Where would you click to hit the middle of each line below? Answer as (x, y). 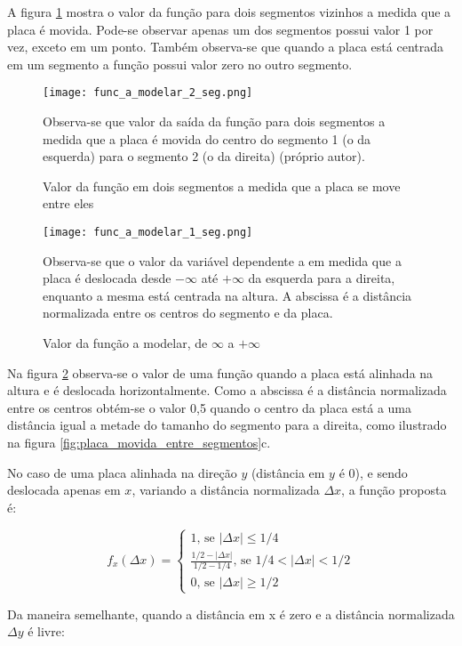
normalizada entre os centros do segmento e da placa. (188, 313)
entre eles (68, 203)
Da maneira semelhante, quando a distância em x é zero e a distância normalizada (231, 614)
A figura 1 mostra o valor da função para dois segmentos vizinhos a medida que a (229, 12)
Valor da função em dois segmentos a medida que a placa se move (222, 186)
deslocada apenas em (64, 490)
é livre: (46, 631)
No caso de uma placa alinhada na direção (122, 472)
